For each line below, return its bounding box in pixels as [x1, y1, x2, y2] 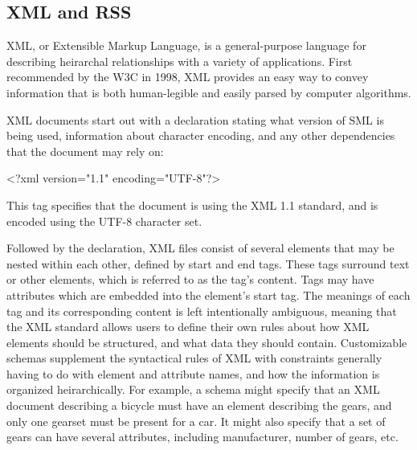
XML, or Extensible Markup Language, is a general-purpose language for [6, 37, 366, 54]
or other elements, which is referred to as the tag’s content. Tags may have [6, 271, 374, 288]
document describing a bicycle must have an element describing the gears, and [6, 397, 392, 414]
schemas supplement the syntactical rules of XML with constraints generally [6, 350, 382, 366]
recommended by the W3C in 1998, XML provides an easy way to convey [6, 68, 369, 85]
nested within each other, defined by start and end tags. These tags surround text [6, 255, 410, 272]
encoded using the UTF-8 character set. [6, 212, 202, 229]
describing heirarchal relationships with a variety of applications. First [6, 52, 353, 69]
